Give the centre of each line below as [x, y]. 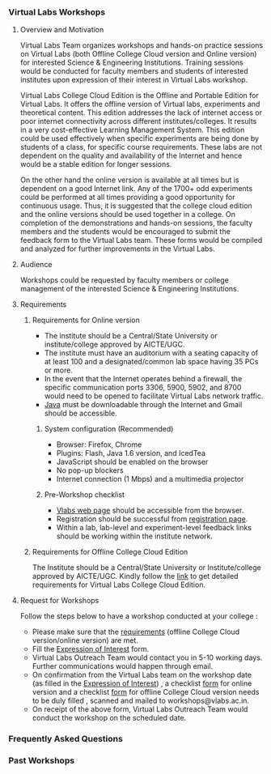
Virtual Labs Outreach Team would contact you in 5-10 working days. [147, 657]
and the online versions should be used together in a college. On [128, 215]
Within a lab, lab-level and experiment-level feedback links [154, 528]
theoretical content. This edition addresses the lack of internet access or [141, 113]
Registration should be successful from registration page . [152, 519]
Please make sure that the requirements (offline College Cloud [136, 632]
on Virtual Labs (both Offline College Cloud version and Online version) [138, 54]
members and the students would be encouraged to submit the [125, 232]
